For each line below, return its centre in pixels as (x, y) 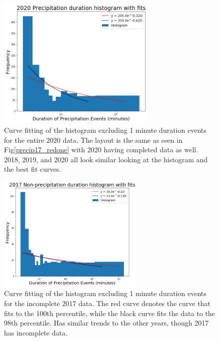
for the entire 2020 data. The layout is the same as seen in (93, 140)
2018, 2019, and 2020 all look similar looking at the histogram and (106, 159)
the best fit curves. (33, 169)
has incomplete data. (36, 332)
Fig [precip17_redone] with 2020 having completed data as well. (101, 150)
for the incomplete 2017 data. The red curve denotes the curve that (107, 303)
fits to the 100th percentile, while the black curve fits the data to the (109, 313)
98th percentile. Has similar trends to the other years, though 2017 (106, 323)
